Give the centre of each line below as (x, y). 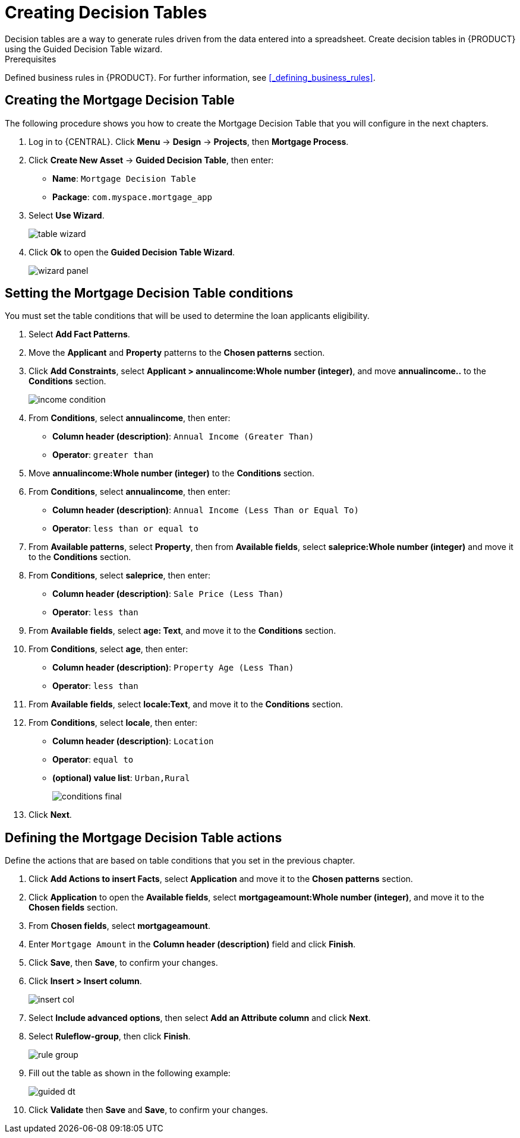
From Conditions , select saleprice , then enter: (120, 576)
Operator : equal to (93, 760)
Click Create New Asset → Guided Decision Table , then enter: (151, 160)
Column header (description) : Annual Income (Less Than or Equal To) (206, 510)
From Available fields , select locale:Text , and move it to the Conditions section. (186, 704)
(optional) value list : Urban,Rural (121, 778)
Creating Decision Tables (106, 12)
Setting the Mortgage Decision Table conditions (149, 293)
